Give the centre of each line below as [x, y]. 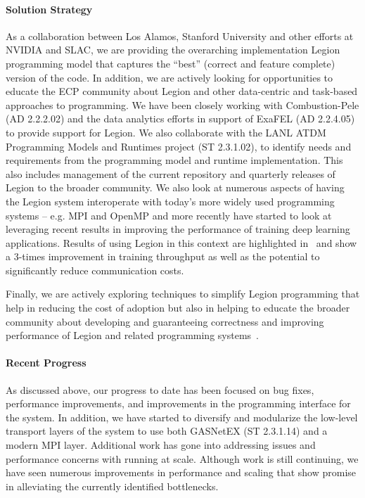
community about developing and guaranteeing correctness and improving [165, 321]
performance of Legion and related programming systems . [132, 335]
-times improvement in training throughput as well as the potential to [169, 256]
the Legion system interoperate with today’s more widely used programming [170, 201]
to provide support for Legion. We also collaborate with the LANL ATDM [166, 132]
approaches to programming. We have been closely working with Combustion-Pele [182, 104]
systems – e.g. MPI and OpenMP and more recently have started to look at [169, 215]
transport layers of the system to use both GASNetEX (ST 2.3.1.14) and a [167, 431]
